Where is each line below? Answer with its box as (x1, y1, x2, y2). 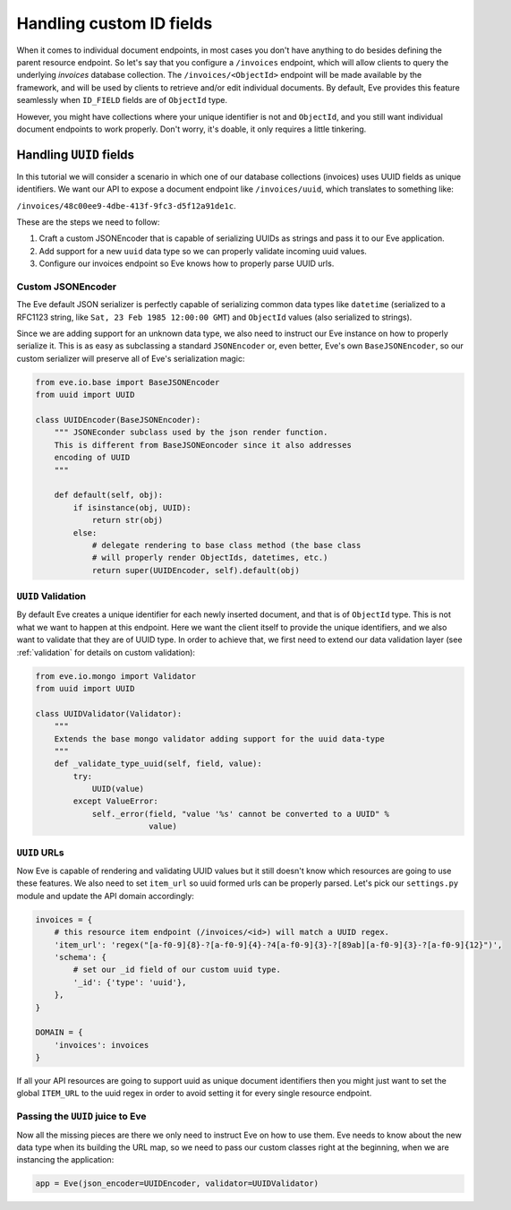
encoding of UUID (54, 452, 131, 463)
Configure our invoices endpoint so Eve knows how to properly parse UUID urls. (38, 258, 335, 269)
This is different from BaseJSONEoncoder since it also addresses (54, 440, 353, 450)
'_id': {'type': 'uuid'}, (72, 977, 187, 987)
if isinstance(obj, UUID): (72, 502, 192, 512)
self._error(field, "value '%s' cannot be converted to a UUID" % (91, 809, 389, 819)
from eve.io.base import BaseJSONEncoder (35, 377, 220, 387)
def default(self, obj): (54, 490, 164, 501)
